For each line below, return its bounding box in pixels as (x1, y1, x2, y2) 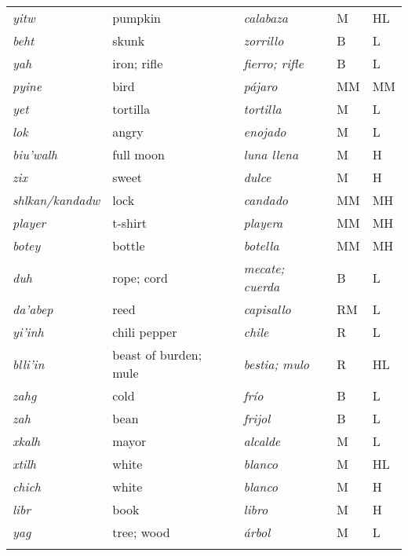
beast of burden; (112, 346, 202, 364)
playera (243, 214, 283, 232)
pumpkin (112, 9, 162, 27)
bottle (112, 236, 145, 254)
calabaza (243, 9, 289, 27)
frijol (243, 409, 271, 427)
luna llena (243, 145, 299, 163)
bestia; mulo (243, 354, 310, 373)
